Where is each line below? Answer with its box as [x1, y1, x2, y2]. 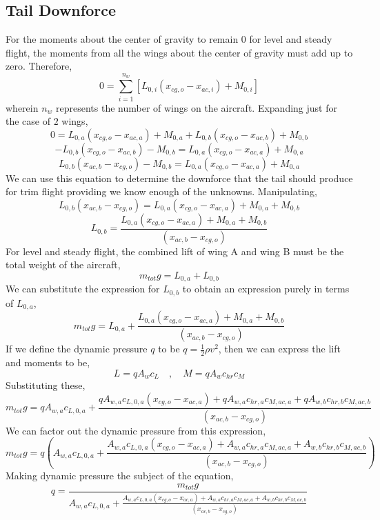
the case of [6, 114, 51, 128]
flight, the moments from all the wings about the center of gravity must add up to [6, 45, 353, 59]
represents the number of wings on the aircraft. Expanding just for [56, 100, 337, 114]
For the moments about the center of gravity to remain [6, 32, 239, 46]
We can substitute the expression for [6, 281, 160, 296]
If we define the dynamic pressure [6, 341, 148, 356]
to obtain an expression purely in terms [182, 281, 350, 296]
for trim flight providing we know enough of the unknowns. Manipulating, [6, 184, 317, 199]
